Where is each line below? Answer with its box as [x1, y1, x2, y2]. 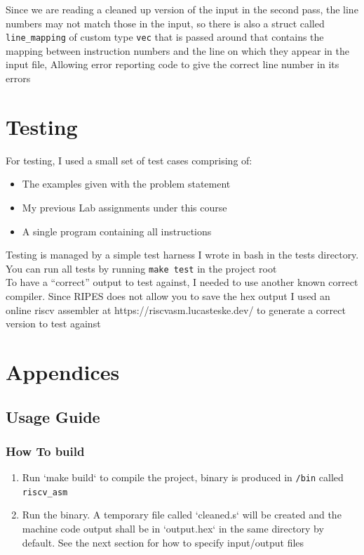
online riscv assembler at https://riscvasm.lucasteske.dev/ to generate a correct [6, 302, 346, 317]
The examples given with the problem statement [22, 176, 231, 191]
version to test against [6, 316, 101, 331]
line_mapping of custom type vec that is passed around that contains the [6, 30, 324, 44]
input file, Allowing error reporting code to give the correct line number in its [6, 57, 339, 72]
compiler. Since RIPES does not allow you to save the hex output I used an [6, 288, 330, 303]
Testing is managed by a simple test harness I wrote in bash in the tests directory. [6, 247, 359, 262]
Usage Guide [6, 405, 100, 427]
